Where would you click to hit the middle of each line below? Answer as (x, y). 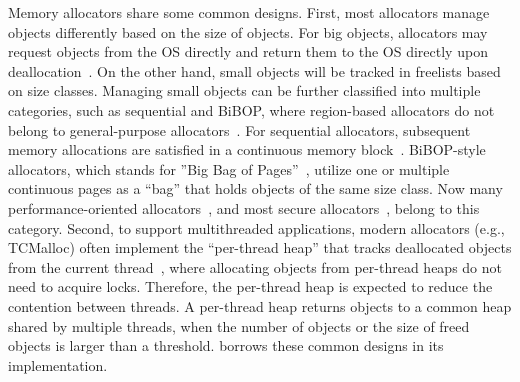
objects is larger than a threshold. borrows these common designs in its (226, 345)
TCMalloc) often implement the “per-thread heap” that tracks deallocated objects (260, 247)
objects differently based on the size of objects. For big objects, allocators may (248, 31)
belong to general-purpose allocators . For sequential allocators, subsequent (239, 129)
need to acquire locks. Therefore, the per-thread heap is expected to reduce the (250, 286)
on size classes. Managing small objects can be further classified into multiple (244, 90)
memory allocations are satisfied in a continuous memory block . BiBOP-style (247, 149)
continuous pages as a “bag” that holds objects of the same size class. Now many (255, 188)
